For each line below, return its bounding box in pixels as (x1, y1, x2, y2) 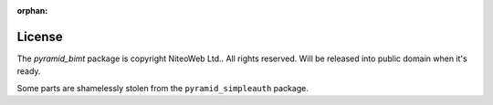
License (16, 28, 63, 45)
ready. (16, 66, 41, 77)
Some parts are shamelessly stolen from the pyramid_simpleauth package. (16, 82, 309, 93)
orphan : (16, 5, 48, 16)
